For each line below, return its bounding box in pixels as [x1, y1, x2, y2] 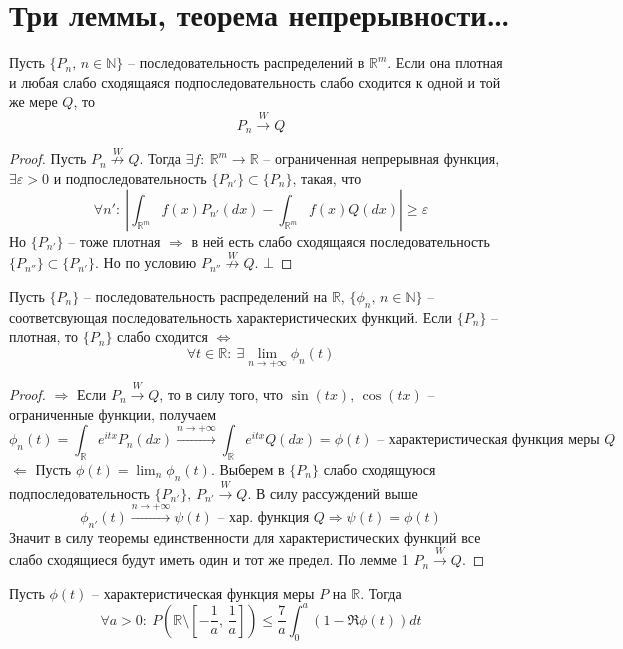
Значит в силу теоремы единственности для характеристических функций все [9, 526, 481, 547]
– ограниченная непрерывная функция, [263, 148, 500, 169]
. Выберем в [210, 458, 285, 479]
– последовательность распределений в [128, 52, 365, 73]
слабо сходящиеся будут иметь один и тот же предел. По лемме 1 [9, 549, 409, 570]
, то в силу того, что [159, 383, 283, 404]
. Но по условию [95, 252, 197, 273]
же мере [9, 91, 58, 112]
